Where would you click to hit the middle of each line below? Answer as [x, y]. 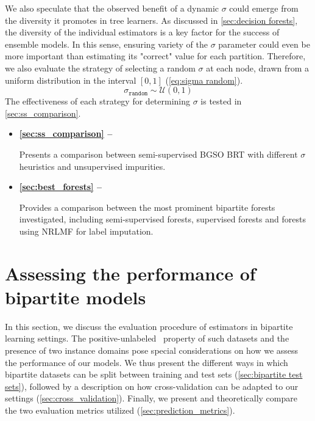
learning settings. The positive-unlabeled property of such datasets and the [147, 338]
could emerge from [264, 8]
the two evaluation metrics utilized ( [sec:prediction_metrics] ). [120, 410]
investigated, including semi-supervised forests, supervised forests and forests [162, 219]
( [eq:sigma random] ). [204, 80]
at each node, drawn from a [258, 68]
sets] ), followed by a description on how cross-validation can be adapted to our [152, 386]
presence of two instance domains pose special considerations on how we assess [152, 350]
